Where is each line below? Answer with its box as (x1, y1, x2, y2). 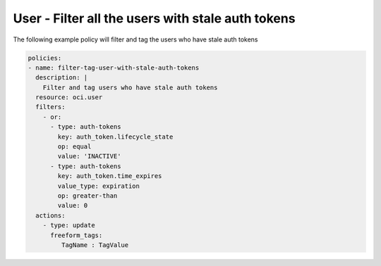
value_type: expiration (57, 182, 140, 190)
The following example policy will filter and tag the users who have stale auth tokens (13, 35, 258, 44)
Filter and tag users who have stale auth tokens (42, 83, 218, 91)
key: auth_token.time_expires (57, 172, 162, 180)
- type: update (42, 222, 95, 229)
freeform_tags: (50, 231, 103, 239)
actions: (35, 211, 66, 220)
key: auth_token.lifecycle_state (57, 132, 174, 141)
